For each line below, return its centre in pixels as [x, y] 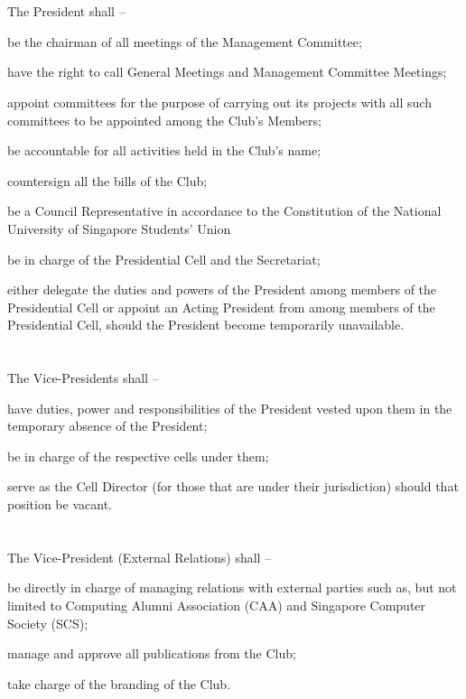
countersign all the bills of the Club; [107, 180]
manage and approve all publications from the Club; [152, 653]
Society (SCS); [48, 623]
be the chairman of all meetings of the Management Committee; [185, 41]
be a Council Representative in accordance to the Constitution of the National [224, 211]
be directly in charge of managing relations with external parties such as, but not [232, 587]
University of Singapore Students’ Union [119, 228]
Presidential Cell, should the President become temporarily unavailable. [206, 325]
